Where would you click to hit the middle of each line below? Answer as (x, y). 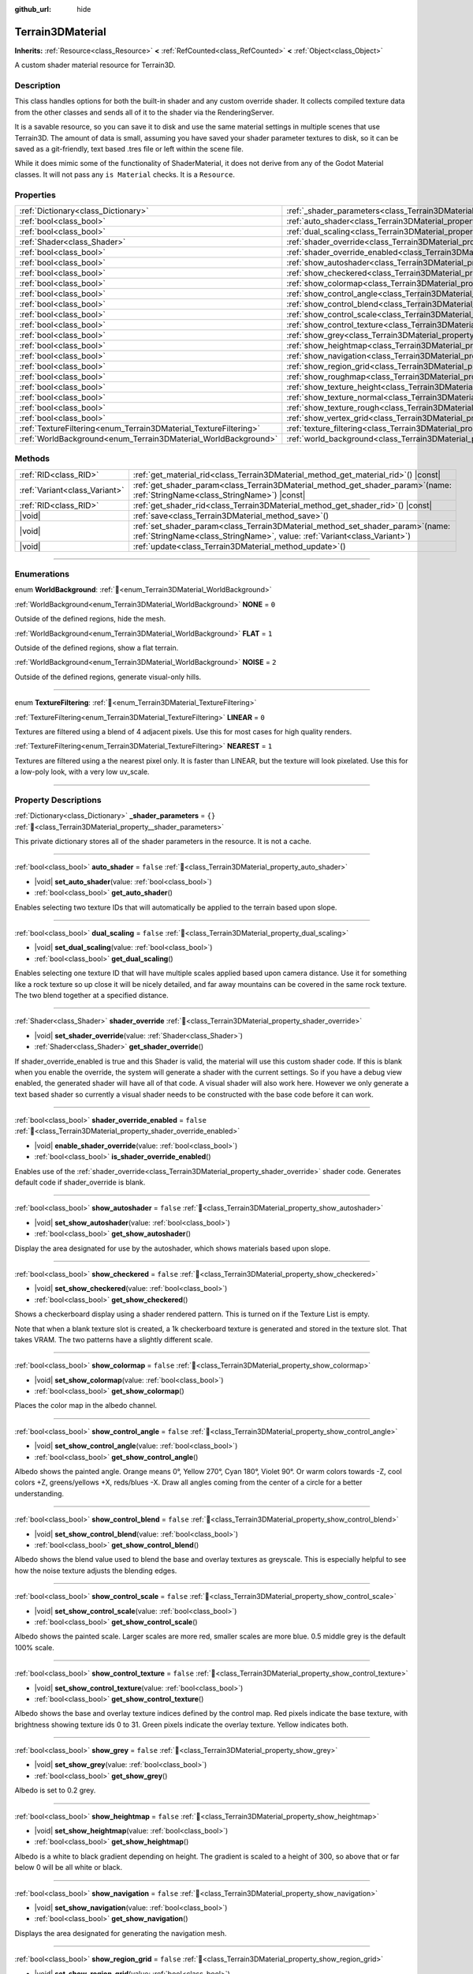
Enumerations (42, 574)
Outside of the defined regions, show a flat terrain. (97, 647)
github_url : (33, 9)
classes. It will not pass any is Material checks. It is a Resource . (125, 175)
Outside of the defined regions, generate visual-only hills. (108, 677)
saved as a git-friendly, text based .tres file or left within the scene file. (129, 149)
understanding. (39, 1493)
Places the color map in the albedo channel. (86, 1405)
